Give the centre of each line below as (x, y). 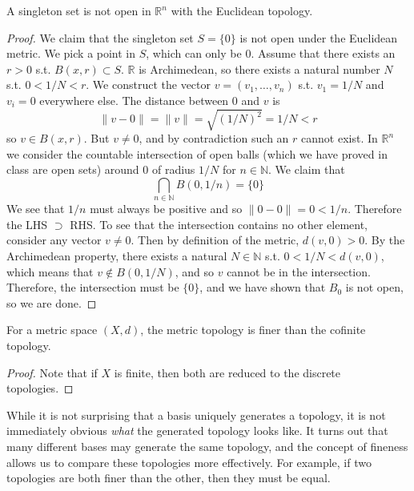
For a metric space (52, 330)
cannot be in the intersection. (299, 271)
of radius (173, 169)
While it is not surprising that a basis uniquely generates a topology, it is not (196, 415)
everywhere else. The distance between (134, 100)
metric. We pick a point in (71, 53)
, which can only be (194, 53)
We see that (36, 209)
